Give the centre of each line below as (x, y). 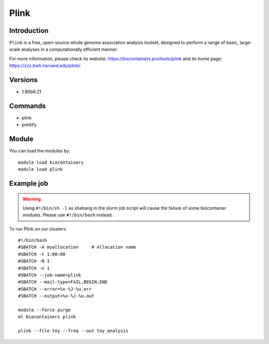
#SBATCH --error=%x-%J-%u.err (55, 289)
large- (246, 43)
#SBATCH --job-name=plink (50, 275)
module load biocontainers (51, 162)
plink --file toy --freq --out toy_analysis (73, 331)
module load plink (41, 170)
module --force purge (44, 310)
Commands (28, 106)
